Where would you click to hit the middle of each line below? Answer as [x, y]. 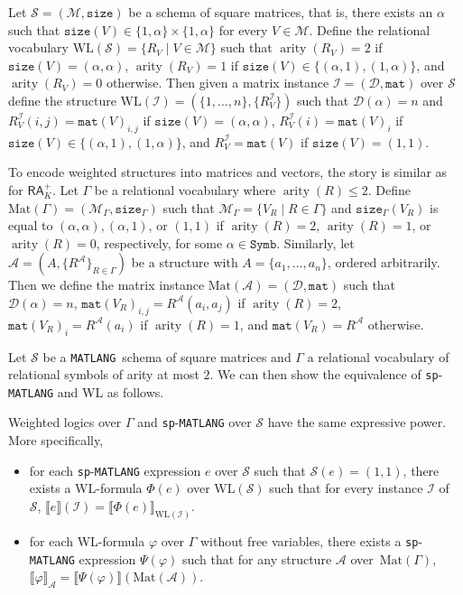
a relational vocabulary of [378, 356]
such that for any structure [257, 558]
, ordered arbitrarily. [384, 262]
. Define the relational [370, 29]
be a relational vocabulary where [185, 189]
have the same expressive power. [357, 422]
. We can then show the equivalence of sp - [326, 374]
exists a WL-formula [86, 488]
